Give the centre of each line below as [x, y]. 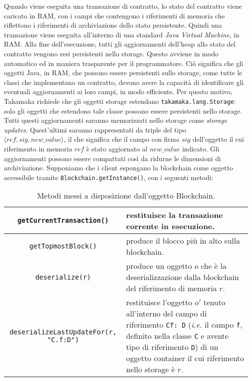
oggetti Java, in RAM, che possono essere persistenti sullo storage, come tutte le [123, 73]
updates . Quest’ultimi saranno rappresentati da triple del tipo [95, 129]
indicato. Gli [201, 148]
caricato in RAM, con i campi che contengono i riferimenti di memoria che [114, 15]
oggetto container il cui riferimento [185, 358]
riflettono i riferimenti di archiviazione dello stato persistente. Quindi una [113, 25]
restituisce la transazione [174, 215]
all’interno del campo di [166, 314]
